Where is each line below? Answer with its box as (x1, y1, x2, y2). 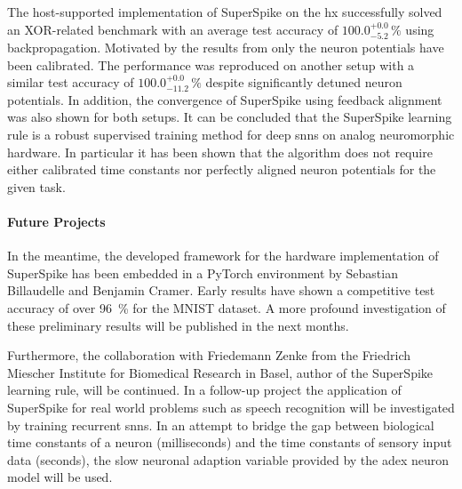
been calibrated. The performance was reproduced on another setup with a (7, 55, 415, 74)
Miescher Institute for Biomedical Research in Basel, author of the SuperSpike (7, 363, 434, 381)
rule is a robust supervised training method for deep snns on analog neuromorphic (7, 124, 455, 143)
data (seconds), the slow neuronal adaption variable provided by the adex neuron (7, 450, 450, 469)
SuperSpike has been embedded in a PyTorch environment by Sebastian (7, 263, 398, 282)
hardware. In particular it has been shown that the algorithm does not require (7, 142, 433, 161)
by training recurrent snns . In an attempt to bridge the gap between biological (7, 415, 434, 434)
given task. (7, 177, 66, 196)
